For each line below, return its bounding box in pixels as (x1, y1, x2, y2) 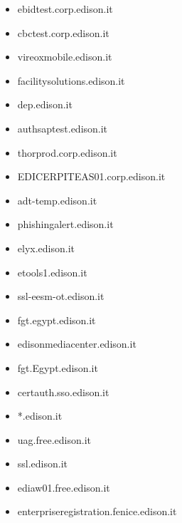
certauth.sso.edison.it (17, 384, 109, 399)
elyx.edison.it (17, 240, 75, 255)
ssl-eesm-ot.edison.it (17, 289, 105, 304)
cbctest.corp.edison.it (17, 25, 109, 40)
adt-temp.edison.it (17, 192, 97, 207)
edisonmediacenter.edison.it (17, 336, 136, 351)
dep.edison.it (17, 97, 73, 112)
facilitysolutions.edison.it (17, 73, 125, 88)
